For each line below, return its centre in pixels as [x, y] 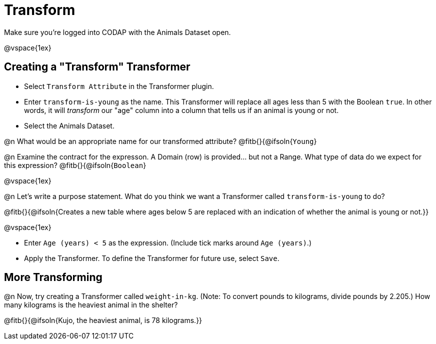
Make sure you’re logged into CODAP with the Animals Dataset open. [117, 32]
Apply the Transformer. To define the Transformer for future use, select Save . [152, 258]
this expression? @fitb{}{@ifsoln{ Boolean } [75, 165]
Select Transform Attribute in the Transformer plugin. [119, 86]
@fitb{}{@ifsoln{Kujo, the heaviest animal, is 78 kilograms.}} [103, 320]
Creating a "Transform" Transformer [97, 67]
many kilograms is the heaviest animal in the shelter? [91, 305]
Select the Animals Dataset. [69, 125]
